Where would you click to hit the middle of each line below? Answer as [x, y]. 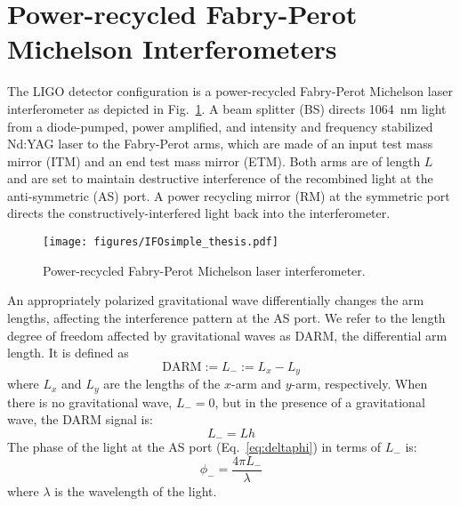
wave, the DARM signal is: [80, 419]
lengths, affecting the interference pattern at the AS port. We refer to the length [226, 317]
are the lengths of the [162, 384]
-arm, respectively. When [359, 384]
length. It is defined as [68, 353]
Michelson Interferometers [172, 48]
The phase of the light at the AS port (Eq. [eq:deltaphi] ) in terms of [194, 447]
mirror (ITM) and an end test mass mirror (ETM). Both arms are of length [214, 161]
